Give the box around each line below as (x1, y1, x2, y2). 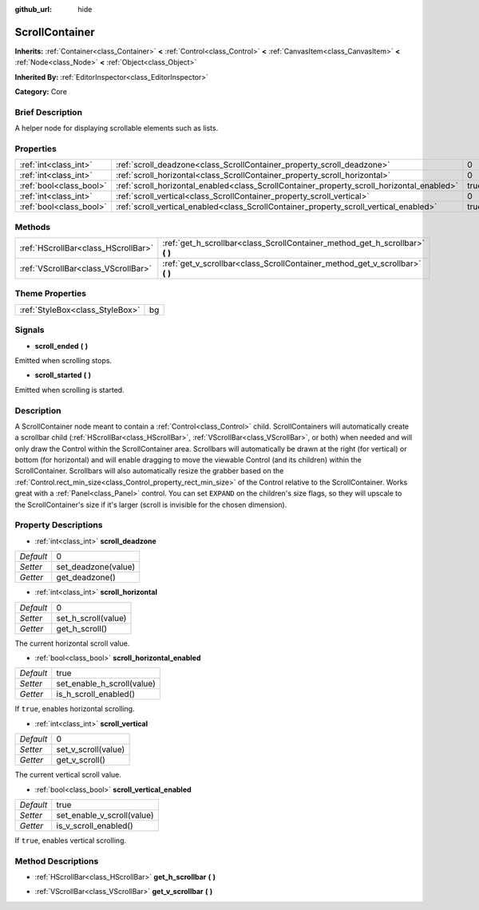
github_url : (14, 5, 52, 14)
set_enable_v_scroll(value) (56, 809, 154, 821)
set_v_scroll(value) (56, 744, 125, 755)
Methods (14, 221, 51, 232)
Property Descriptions (14, 520, 103, 531)
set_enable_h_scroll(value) (56, 679, 156, 690)
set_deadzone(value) (56, 561, 136, 572)
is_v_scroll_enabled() (56, 820, 133, 831)
